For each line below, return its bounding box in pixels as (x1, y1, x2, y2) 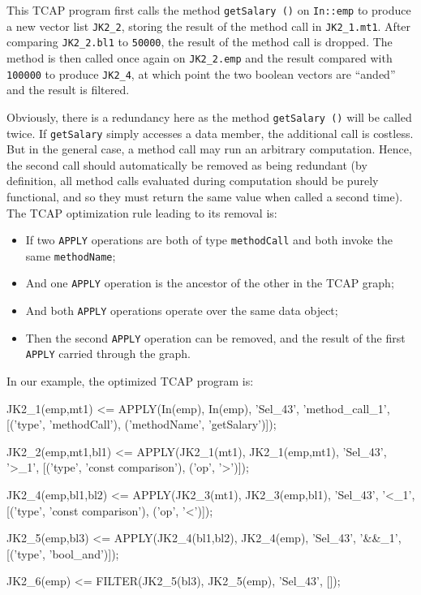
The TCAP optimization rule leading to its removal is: (6, 204, 277, 221)
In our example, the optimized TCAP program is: (6, 373, 254, 390)
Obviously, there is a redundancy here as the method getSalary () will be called (6, 108, 412, 125)
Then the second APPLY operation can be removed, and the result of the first (25, 329, 406, 346)
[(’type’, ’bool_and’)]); (6, 545, 119, 562)
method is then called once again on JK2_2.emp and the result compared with (6, 49, 393, 66)
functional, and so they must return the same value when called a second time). (6, 188, 403, 205)
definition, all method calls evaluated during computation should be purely (6, 172, 379, 189)
